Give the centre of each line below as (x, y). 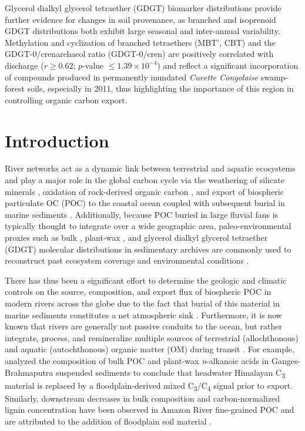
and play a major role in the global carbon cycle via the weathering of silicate (145, 180)
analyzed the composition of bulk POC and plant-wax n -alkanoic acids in (137, 360)
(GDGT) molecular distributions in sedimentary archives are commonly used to (148, 249)
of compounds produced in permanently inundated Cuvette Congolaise (132, 77)
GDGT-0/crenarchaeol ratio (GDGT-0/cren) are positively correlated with (139, 54)
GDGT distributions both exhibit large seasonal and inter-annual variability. (143, 31)
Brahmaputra (29, 372)
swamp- (274, 77)
